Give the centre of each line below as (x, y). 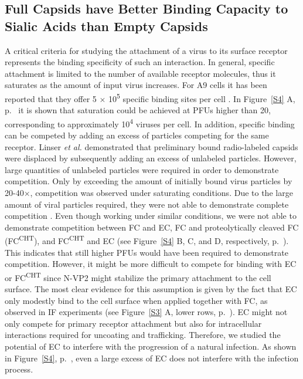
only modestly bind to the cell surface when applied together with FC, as (136, 300)
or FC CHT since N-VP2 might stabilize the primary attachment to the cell (138, 276)
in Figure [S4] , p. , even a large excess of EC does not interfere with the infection (152, 358)
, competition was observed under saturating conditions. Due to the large (161, 193)
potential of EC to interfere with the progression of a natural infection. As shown (151, 346)
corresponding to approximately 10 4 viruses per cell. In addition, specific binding (150, 123)
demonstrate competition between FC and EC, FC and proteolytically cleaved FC (152, 227)
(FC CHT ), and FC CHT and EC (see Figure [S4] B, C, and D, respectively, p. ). (147, 240)
